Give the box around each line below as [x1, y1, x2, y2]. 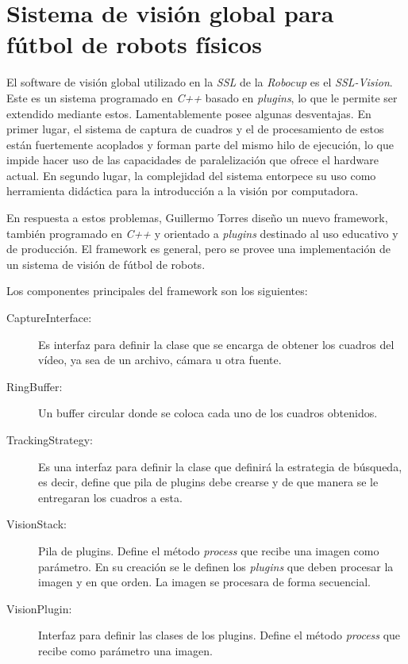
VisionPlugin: [6, 600, 72, 616]
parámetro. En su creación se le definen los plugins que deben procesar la [38, 558, 394, 574]
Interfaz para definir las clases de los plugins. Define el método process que [38, 627, 401, 643]
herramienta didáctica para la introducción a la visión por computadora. [6, 182, 359, 199]
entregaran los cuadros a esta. [38, 489, 183, 505]
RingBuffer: [6, 378, 63, 394]
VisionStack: [6, 516, 67, 532]
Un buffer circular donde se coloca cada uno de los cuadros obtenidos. [38, 405, 378, 421]
